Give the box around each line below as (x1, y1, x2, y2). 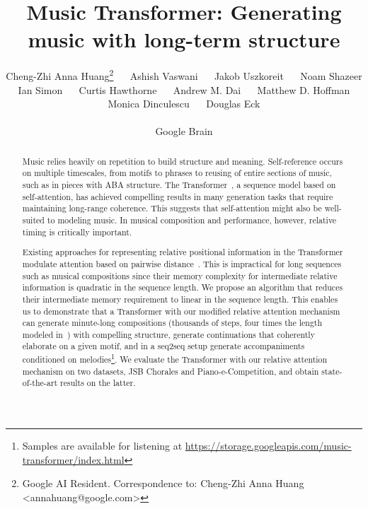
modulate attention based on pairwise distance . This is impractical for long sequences (22, 257, 342, 269)
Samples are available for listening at (22, 438, 183, 453)
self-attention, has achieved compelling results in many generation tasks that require (22, 190, 333, 202)
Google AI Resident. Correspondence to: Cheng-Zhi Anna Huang (22, 476, 304, 491)
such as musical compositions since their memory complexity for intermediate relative (22, 269, 338, 281)
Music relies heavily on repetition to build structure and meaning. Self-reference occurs (22, 155, 343, 167)
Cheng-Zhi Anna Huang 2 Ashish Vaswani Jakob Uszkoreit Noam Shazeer (6, 66, 362, 83)
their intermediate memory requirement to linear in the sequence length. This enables (22, 293, 338, 305)
